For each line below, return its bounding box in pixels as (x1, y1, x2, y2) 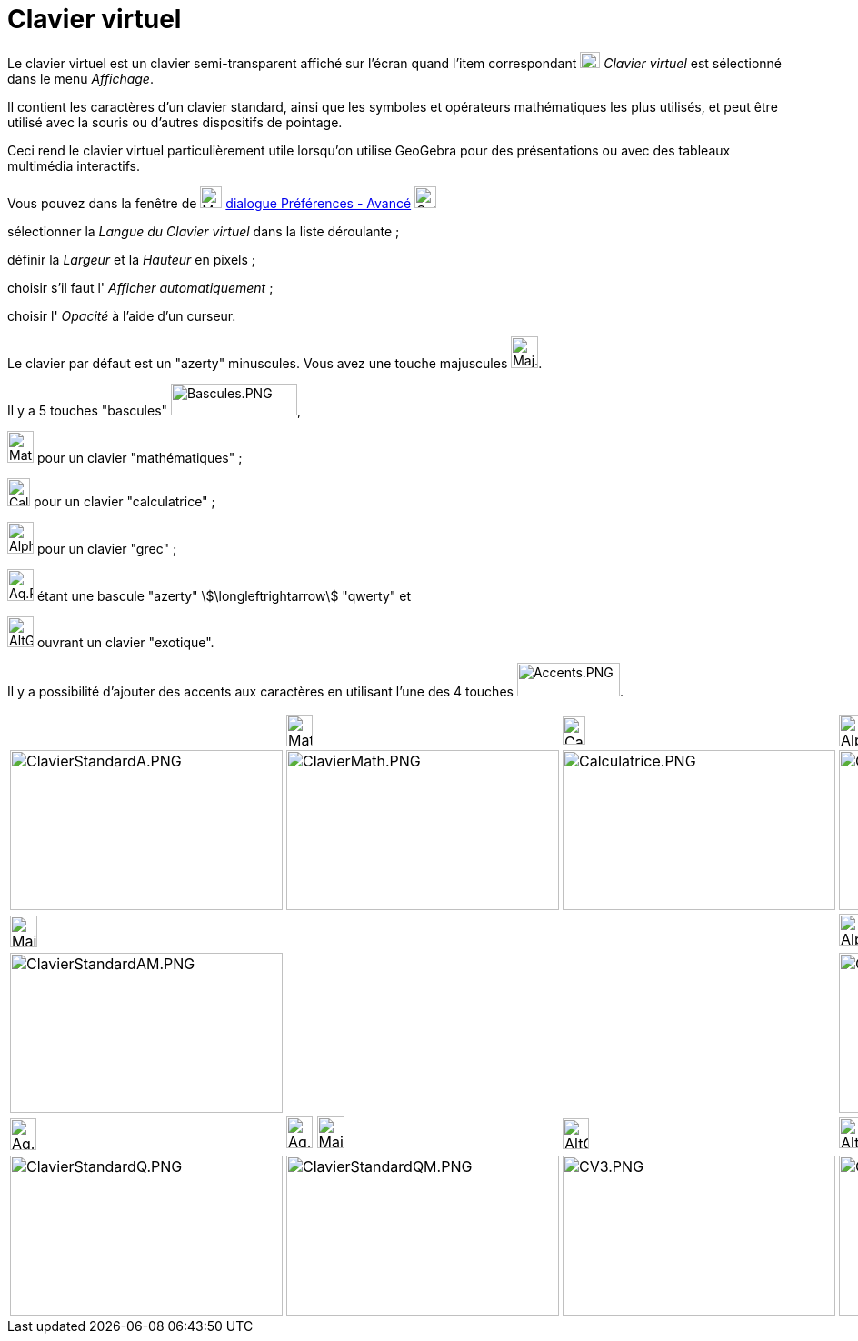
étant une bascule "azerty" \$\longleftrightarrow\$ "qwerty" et (36, 587, 411, 604)
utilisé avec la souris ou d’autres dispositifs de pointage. (7, 114, 343, 130)
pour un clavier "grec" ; (36, 540, 177, 556)
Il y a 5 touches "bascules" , (7, 402, 302, 418)
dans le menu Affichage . (7, 70, 154, 86)
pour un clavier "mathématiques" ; (36, 449, 243, 465)
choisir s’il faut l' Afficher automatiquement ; (7, 279, 274, 295)
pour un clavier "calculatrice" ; (33, 493, 215, 509)
